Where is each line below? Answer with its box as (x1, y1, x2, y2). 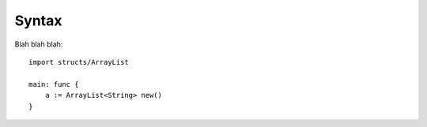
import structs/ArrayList (28, 58, 130, 66)
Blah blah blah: (14, 39, 63, 49)
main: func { (28, 80, 79, 88)
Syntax (14, 12, 62, 29)
